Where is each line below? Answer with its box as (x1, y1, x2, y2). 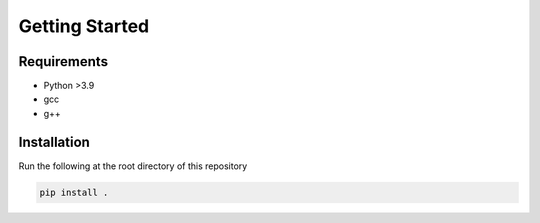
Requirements (18, 53, 109, 70)
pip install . (39, 186, 109, 198)
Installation (18, 133, 90, 150)
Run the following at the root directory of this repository (18, 160, 248, 172)
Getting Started (18, 15, 150, 37)
